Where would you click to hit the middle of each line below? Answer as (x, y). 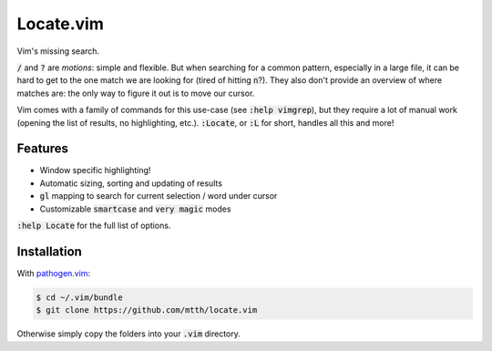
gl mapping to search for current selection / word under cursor (159, 196)
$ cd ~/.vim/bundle (79, 297)
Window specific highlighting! (95, 170)
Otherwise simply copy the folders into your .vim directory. (129, 334)
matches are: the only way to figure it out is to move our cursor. (136, 93)
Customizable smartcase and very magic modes (135, 209)
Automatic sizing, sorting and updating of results (131, 183)
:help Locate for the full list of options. (94, 225)
